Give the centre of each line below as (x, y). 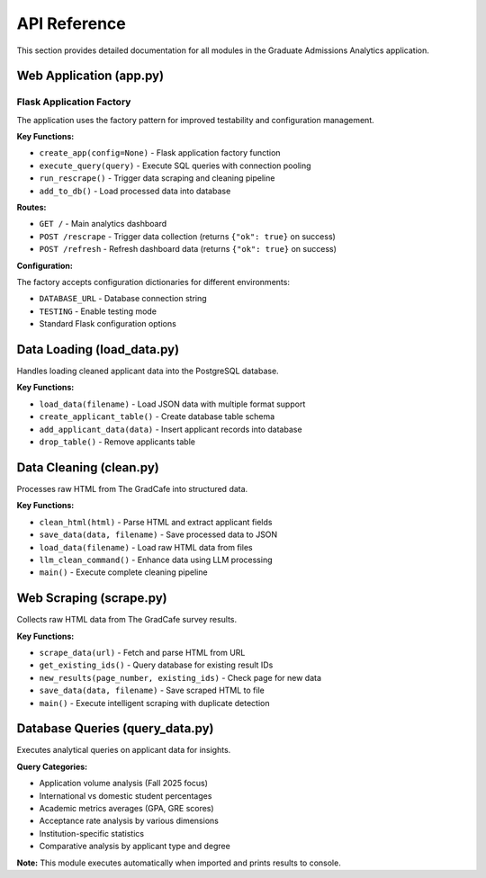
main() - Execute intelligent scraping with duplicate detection (154, 703)
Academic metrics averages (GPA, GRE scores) (127, 808)
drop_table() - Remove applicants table (117, 442)
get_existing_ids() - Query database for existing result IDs (156, 665)
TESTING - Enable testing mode (98, 311)
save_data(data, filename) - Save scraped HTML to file (152, 690)
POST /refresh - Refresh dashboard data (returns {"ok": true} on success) (188, 249)
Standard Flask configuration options (108, 324)
